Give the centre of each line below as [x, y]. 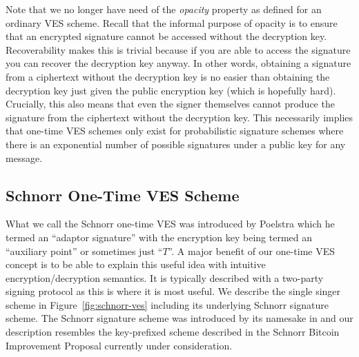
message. [24, 157]
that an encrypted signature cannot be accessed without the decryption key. [166, 36]
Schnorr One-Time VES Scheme [123, 195]
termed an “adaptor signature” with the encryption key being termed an [159, 237]
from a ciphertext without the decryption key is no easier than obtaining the [168, 76]
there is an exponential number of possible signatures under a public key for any [176, 144]
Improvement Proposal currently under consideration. [119, 345]
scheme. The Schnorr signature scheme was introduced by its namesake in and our [179, 318]
